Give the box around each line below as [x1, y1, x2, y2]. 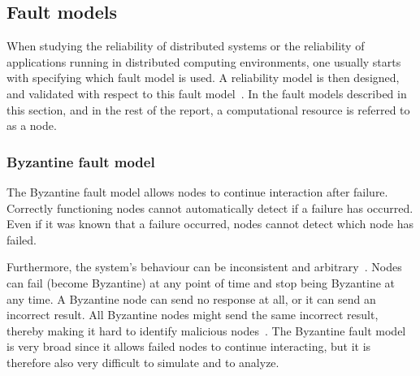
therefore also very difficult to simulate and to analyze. [6, 353, 279, 370]
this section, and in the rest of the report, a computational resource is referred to [6, 101, 410, 118]
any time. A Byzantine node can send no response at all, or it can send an [6, 290, 376, 307]
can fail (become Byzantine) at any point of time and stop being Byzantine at [6, 274, 396, 291]
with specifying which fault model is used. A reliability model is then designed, [6, 69, 400, 86]
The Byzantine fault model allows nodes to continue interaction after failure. [6, 183, 388, 200]
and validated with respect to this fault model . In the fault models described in [6, 84, 407, 102]
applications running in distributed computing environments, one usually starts [6, 53, 401, 70]
